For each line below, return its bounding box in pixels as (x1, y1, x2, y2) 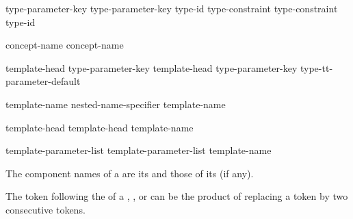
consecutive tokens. (5, 202, 86, 216)
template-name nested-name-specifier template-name (5, 96, 226, 111)
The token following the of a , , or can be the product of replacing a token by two (5, 189, 348, 203)
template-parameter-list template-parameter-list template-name (5, 143, 272, 157)
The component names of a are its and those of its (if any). (5, 166, 254, 180)
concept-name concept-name (5, 38, 124, 52)
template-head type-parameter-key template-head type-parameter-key (5, 60, 298, 75)
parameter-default (5, 74, 81, 88)
